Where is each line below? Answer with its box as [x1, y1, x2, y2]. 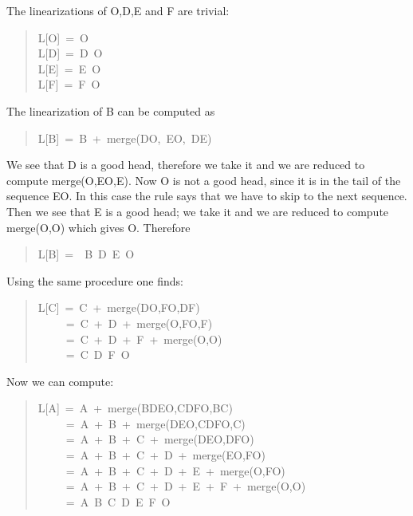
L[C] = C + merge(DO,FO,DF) [37, 299, 200, 316]
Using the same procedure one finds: [6, 272, 183, 289]
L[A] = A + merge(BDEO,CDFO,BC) [37, 400, 233, 416]
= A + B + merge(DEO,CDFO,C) [65, 415, 246, 431]
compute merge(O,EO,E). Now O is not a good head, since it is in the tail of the [6, 171, 401, 188]
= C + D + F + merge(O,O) [65, 330, 222, 347]
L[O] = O [37, 29, 89, 45]
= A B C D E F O [65, 493, 171, 510]
